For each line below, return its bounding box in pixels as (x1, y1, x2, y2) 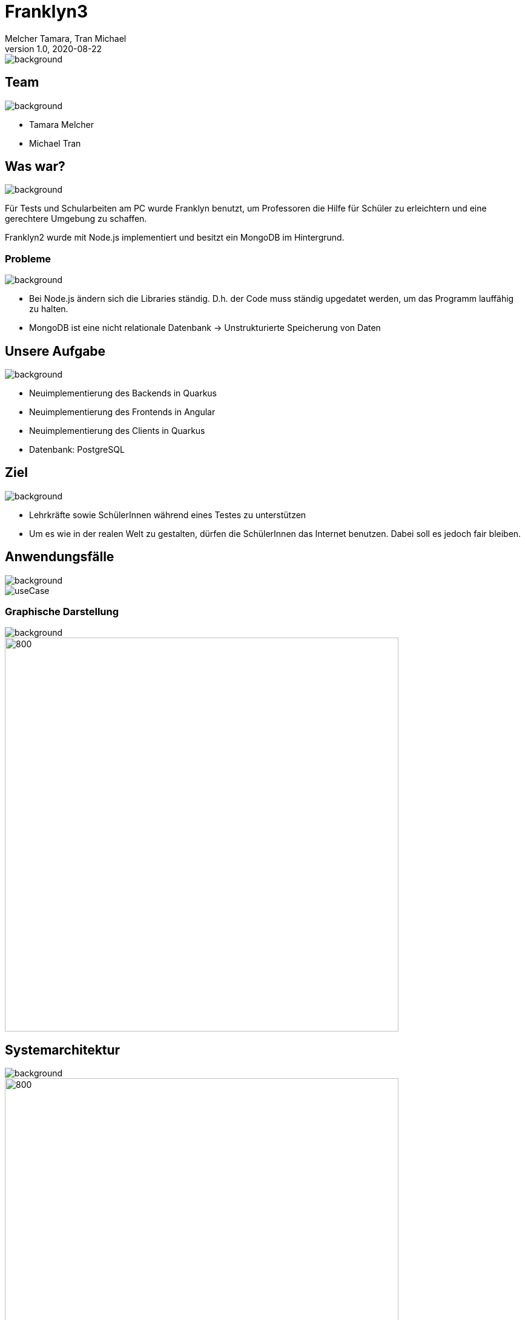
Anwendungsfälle (5, 549, 114, 565)
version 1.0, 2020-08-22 (5, 43, 102, 54)
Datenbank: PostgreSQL (29, 444, 125, 455)
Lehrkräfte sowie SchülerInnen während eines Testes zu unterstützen (29, 509, 306, 520)
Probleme (5, 252, 51, 265)
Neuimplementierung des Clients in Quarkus (29, 425, 205, 436)
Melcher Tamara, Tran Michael (5, 33, 127, 44)
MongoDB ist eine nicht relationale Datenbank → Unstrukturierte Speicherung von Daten (29, 322, 381, 333)
